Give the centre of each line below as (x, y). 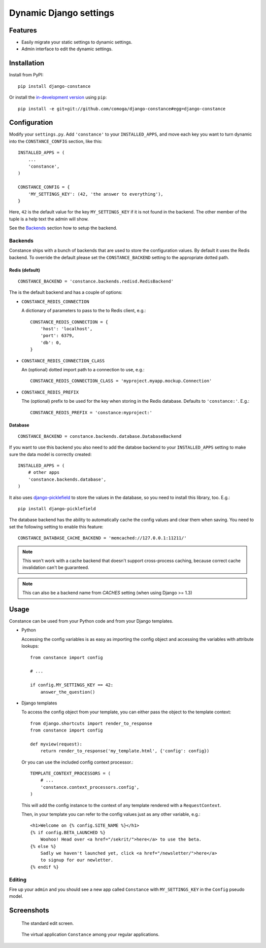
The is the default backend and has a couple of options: (66, 292)
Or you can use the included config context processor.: (77, 762)
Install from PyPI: (26, 75)
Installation (27, 63)
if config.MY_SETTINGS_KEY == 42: (72, 685)
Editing (18, 879)
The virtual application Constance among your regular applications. (90, 935)
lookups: (30, 646)
